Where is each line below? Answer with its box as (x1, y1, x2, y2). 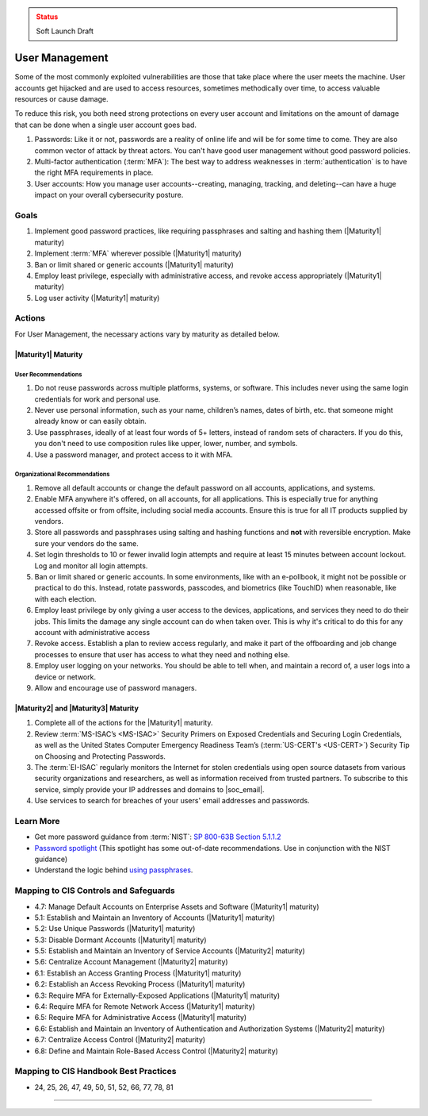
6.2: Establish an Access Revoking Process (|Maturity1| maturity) (34, 979, 246, 989)
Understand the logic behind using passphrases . (34, 865, 193, 875)
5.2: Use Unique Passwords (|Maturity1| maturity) (34, 924, 196, 933)
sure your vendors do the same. (34, 538, 139, 548)
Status (36, 12, 59, 21)
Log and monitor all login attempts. (34, 560, 148, 571)
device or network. (34, 672, 97, 682)
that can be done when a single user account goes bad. (14, 120, 197, 129)
